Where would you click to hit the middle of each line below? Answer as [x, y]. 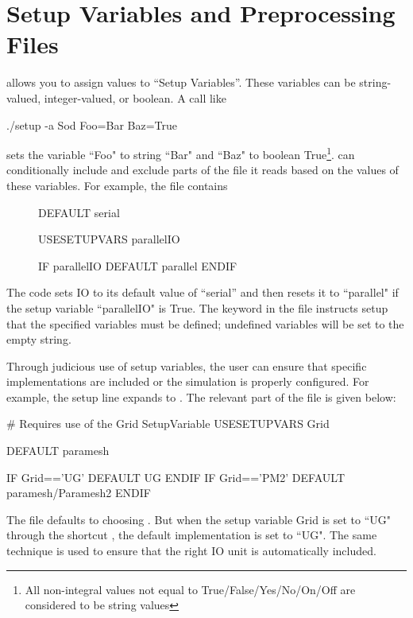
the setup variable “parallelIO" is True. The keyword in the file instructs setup [197, 307]
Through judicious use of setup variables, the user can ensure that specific [187, 365]
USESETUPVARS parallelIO [109, 239]
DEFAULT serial [79, 212]
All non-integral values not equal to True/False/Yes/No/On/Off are [190, 589]
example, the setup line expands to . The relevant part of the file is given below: [201, 396]
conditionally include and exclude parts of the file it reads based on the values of [203, 170]
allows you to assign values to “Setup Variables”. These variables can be [181, 82]
